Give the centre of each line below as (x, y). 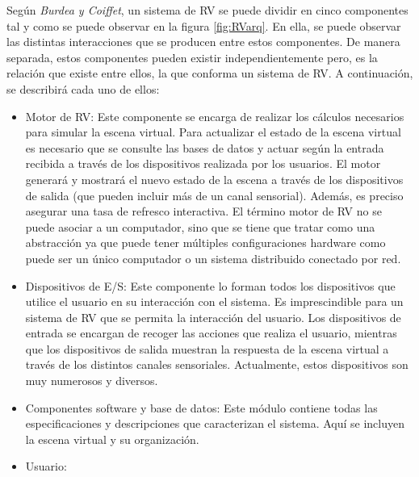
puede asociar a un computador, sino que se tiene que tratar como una (200, 226)
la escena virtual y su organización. (112, 439)
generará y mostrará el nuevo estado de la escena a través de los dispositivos (214, 179)
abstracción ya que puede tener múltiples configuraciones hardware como (205, 243)
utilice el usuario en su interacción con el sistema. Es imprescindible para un (214, 301)
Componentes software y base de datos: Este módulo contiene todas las (201, 407)
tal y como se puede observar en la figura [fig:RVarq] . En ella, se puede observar (204, 25)
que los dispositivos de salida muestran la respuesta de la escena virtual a (207, 348)
